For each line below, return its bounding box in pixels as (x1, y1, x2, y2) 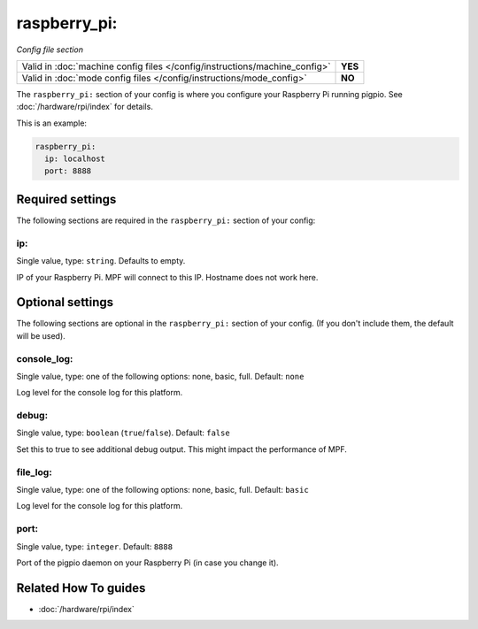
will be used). (16, 330, 66, 341)
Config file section (16, 44, 84, 55)
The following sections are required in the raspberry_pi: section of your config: (16, 215, 316, 226)
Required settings (16, 191, 117, 207)
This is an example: (16, 118, 88, 128)
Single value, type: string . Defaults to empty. (16, 256, 186, 266)
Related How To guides (16, 580, 146, 595)
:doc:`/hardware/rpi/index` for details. (16, 102, 154, 112)
